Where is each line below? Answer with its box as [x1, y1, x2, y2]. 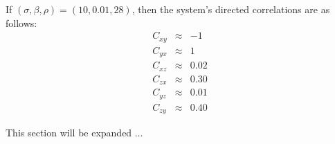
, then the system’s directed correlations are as [132, 2, 330, 16]
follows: [6, 15, 37, 30]
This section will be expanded [6, 125, 132, 140]
